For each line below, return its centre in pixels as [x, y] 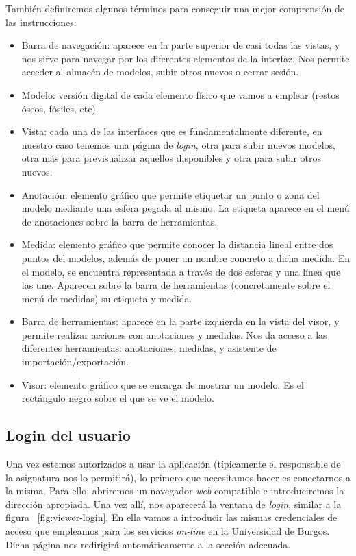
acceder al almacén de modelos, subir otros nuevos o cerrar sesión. [160, 72]
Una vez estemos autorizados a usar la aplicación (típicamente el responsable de [173, 464]
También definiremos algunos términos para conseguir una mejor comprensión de [175, 8]
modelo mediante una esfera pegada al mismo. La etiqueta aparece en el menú [186, 208]
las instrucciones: [41, 22]
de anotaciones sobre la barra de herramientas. [119, 221]
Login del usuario [68, 435]
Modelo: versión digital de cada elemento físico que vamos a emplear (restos [180, 94]
